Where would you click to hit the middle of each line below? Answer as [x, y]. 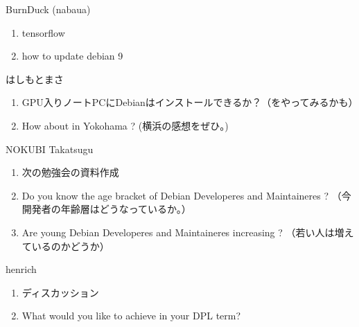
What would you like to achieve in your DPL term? [131, 316]
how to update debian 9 [72, 56]
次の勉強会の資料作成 [70, 172]
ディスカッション [60, 292]
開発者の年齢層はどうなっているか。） [106, 209]
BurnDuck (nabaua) [48, 9]
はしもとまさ [35, 79]
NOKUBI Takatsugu [50, 149]
